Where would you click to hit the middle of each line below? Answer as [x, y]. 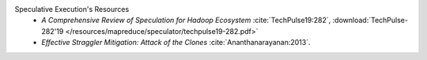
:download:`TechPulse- [370, 21]
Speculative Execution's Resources [72, 9]
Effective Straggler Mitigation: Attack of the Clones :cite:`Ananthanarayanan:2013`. [176, 43]
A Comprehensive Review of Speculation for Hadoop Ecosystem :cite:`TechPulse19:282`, [186, 21]
